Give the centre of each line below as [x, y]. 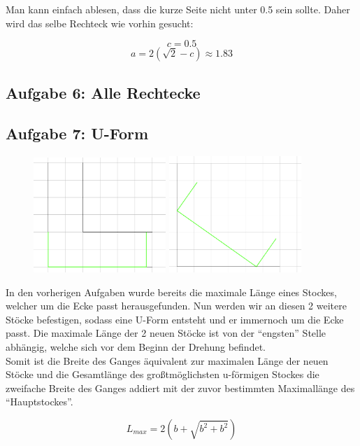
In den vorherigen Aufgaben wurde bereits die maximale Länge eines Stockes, [171, 292]
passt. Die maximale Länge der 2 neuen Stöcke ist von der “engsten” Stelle [166, 333]
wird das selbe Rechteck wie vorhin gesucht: [100, 23]
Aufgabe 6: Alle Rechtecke [103, 92]
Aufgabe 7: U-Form [77, 133]
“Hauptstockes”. [39, 402]
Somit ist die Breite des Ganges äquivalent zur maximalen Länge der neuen [167, 360]
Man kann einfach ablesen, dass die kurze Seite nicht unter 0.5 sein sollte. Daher [178, 9]
